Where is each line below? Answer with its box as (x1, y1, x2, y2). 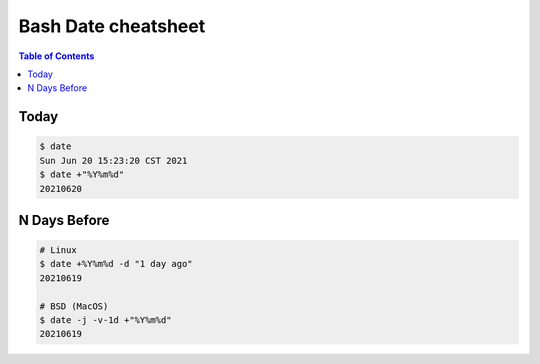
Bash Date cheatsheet (18, 15, 206, 37)
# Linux (39, 245, 77, 256)
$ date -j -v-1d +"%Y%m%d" (39, 315, 172, 326)
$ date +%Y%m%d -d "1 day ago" (39, 258, 194, 270)
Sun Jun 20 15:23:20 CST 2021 (39, 155, 188, 166)
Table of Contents (18, 50, 95, 62)
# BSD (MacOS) (39, 300, 109, 312)
